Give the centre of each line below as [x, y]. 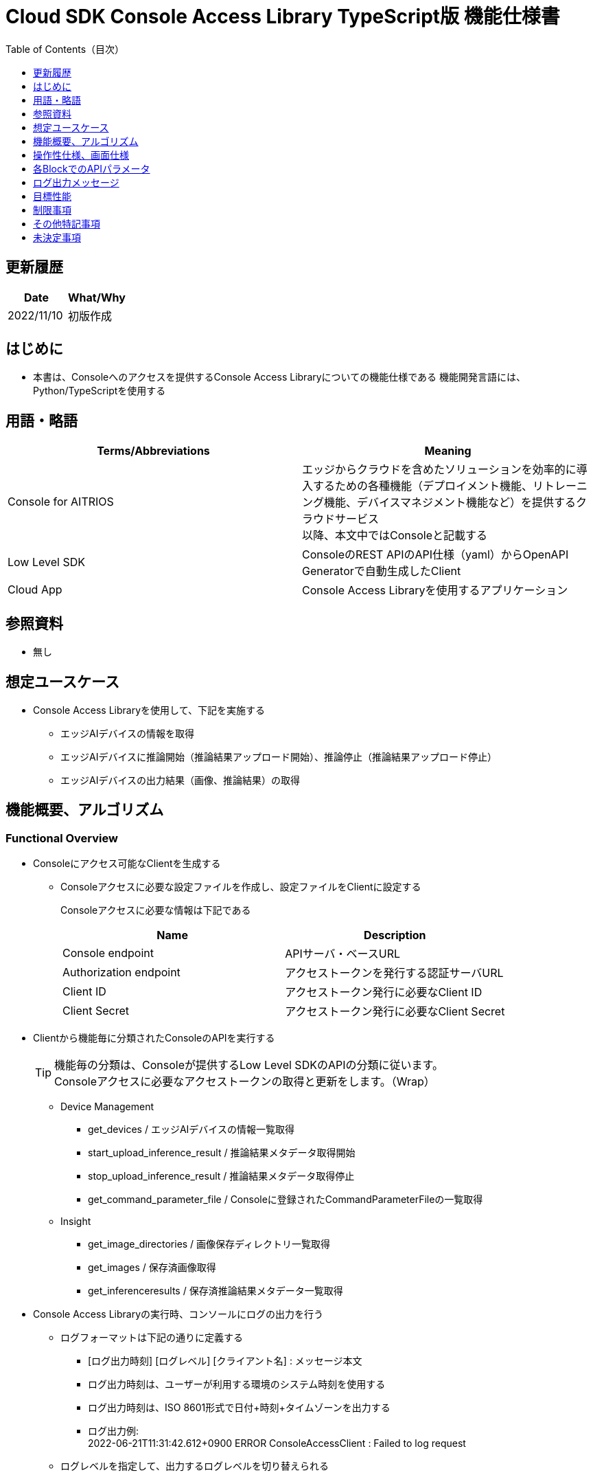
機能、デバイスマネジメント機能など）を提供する [450, 503]
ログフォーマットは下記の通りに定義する [152, 1338]
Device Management [107, 1107]
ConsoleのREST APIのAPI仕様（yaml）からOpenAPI [435, 555]
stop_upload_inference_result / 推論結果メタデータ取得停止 [221, 1176]
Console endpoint [108, 953]
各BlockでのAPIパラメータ [92, 168]
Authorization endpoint [121, 972]
